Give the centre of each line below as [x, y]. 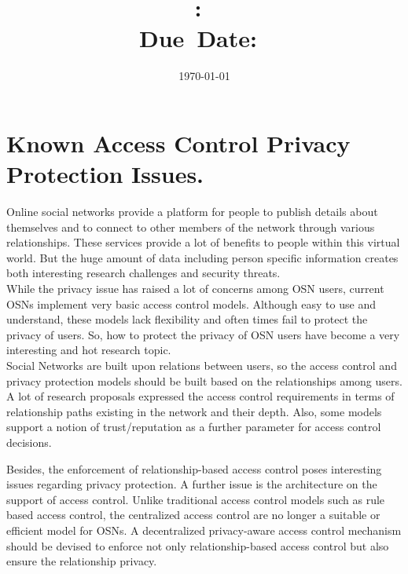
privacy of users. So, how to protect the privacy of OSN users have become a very [203, 334]
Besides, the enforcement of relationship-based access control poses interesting [194, 468]
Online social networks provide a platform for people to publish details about [192, 212]
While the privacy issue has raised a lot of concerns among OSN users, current [195, 288]
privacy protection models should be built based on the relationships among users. [204, 380]
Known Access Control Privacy [178, 143]
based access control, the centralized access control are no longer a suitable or [193, 515]
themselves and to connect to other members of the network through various [191, 227]
